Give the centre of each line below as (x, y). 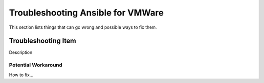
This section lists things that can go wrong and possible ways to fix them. (83, 27)
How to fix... (21, 75)
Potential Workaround (36, 65)
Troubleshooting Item (43, 41)
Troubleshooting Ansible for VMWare (86, 13)
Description (21, 52)
